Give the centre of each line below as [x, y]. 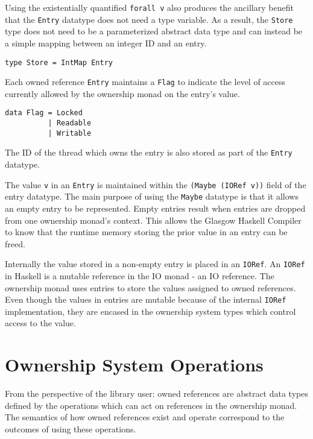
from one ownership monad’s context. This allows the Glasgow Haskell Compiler [153, 220]
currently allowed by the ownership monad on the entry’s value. [122, 93]
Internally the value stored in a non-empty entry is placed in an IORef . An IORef [155, 264]
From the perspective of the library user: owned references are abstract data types [156, 393]
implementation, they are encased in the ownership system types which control [150, 311]
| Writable [70, 133]
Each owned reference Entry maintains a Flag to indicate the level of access [145, 82]
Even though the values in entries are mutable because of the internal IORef [146, 299]
